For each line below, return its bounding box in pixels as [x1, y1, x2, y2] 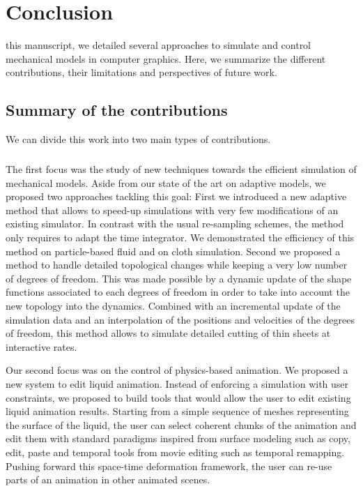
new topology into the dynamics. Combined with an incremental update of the [6, 299, 341, 313]
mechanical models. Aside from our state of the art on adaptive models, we [6, 175, 326, 190]
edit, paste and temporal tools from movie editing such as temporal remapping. [6, 444, 345, 459]
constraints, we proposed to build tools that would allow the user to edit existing [6, 390, 351, 405]
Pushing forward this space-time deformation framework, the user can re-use [6, 458, 332, 473]
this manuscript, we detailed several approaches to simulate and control [6, 38, 311, 52]
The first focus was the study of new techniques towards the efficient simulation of [6, 162, 357, 176]
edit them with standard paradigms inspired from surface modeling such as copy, [6, 431, 350, 446]
